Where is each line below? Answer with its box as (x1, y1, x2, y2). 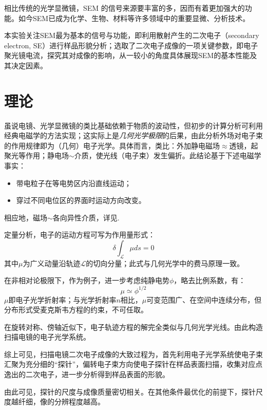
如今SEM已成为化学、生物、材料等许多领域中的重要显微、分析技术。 (18, 12, 250, 23)
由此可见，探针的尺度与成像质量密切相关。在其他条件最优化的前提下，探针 (4, 386, 256, 397)
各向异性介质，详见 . (52, 212, 120, 222)
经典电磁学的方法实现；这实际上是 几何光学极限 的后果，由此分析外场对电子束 (4, 130, 263, 141)
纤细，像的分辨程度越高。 (18, 396, 105, 407)
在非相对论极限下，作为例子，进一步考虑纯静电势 (4, 275, 169, 286)
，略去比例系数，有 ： (174, 275, 246, 286)
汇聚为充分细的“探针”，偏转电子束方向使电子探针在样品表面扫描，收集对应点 (4, 359, 263, 369)
